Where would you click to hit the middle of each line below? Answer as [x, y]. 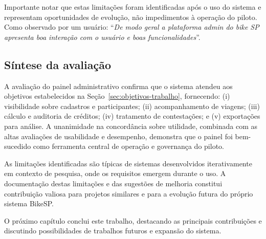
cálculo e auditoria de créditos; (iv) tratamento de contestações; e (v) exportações [132, 116]
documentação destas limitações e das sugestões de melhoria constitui [113, 183]
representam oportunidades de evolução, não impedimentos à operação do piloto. [131, 17]
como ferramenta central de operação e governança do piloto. [128, 146]
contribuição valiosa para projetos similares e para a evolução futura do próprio [129, 193]
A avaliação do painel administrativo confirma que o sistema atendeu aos [118, 86]
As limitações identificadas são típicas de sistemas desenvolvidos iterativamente [128, 163]
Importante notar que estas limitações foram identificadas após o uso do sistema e [133, 7]
